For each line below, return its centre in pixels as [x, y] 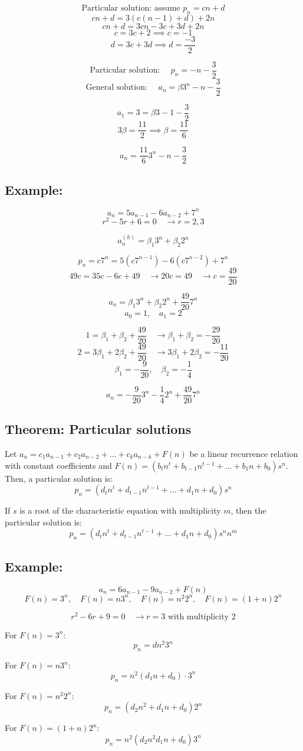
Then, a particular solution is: [59, 478]
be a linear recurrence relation [244, 454]
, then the [248, 510]
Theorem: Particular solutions [98, 429]
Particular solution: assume [131, 8]
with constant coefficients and [58, 465]
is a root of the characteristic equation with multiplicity [120, 510]
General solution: [116, 88]
